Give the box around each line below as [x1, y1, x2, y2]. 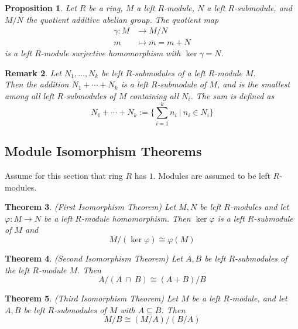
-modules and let [230, 201, 289, 213]
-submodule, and [234, 2, 292, 13]
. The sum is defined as [190, 90, 275, 102]
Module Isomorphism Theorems [5, 142, 202, 160]
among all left [5, 90, 54, 102]
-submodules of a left [132, 66, 205, 79]
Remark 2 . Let [5, 66, 61, 79]
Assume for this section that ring [5, 169, 123, 181]
